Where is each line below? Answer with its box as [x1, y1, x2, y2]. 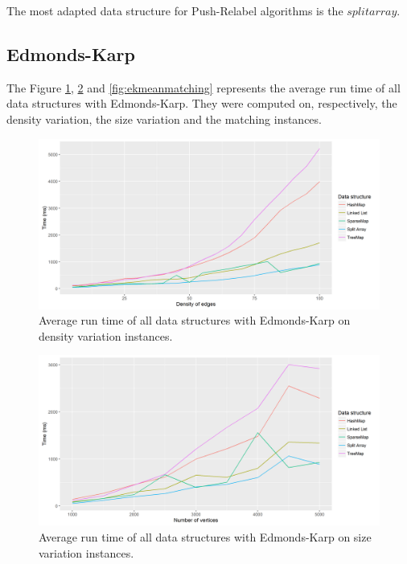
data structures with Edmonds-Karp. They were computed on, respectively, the [6, 95, 397, 112]
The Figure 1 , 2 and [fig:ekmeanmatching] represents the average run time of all [6, 79, 401, 96]
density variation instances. [39, 327, 173, 344]
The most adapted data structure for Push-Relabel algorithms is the [6, 2, 343, 18]
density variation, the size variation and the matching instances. [6, 110, 322, 127]
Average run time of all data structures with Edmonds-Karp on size [39, 528, 372, 545]
